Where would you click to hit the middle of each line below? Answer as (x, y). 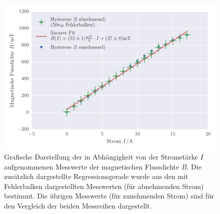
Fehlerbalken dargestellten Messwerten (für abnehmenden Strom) (104, 186)
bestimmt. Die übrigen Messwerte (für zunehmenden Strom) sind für (109, 196)
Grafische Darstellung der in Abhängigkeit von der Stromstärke (101, 157)
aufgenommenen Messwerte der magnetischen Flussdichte (92, 166)
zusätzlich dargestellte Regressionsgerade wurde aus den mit (96, 176)
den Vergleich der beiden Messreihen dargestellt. (78, 206)
